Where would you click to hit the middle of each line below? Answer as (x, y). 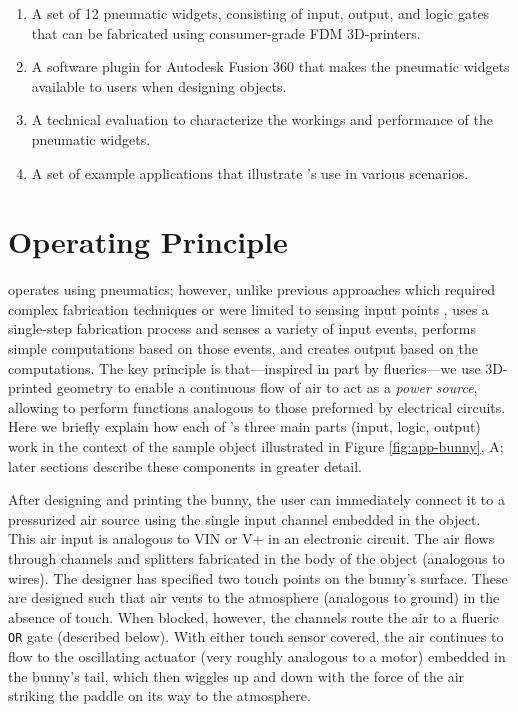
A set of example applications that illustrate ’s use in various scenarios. (250, 172)
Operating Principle (148, 241)
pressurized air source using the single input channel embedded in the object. (244, 518)
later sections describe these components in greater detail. (185, 465)
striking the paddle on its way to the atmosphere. (159, 695)
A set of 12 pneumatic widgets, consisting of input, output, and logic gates (260, 13)
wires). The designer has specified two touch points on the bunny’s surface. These (258, 577)
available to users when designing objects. (159, 85)
